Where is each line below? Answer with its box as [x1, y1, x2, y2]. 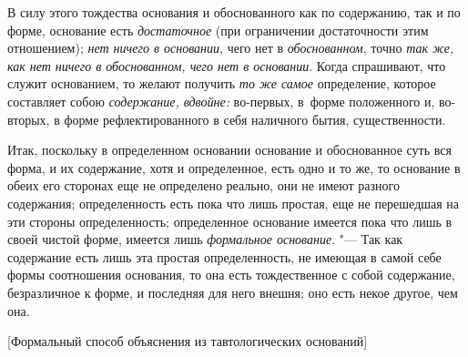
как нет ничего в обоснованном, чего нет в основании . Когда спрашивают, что [7, 56, 446, 75]
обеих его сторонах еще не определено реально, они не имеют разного [7, 176, 400, 195]
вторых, [7, 109, 50, 128]
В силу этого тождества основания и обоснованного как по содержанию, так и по [7, 3, 461, 21]
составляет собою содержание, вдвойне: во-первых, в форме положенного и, [7, 91, 435, 110]
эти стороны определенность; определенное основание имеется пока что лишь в [7, 211, 453, 230]
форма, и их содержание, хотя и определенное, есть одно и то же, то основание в [7, 158, 461, 177]
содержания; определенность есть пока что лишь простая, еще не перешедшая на [7, 193, 460, 212]
